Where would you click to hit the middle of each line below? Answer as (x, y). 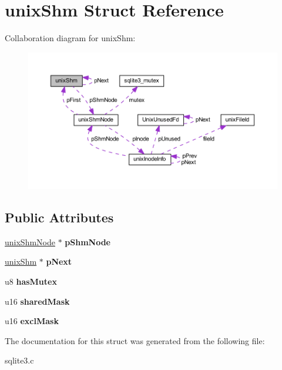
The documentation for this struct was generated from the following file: (135, 340)
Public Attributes (59, 217)
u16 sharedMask (37, 301)
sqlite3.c (19, 360)
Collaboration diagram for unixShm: (70, 38)
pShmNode (88, 241)
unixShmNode (30, 241)
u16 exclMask (32, 321)
